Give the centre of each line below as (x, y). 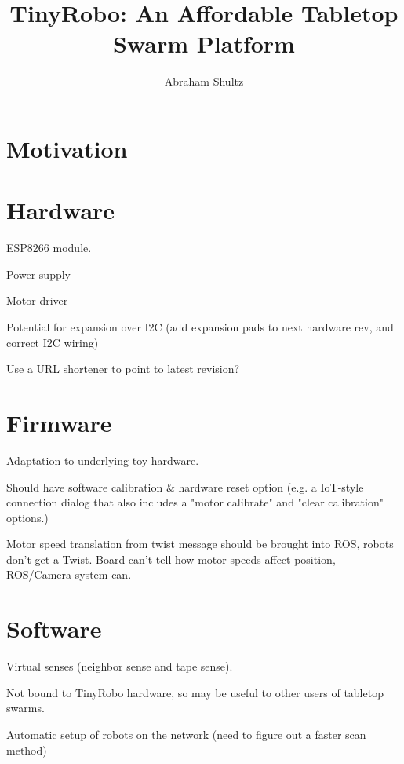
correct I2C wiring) (53, 342)
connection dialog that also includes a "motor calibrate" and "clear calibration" (195, 502)
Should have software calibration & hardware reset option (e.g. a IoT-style (185, 486)
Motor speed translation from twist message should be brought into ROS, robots (200, 544)
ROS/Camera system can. (69, 574)
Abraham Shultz (204, 81)
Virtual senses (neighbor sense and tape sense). (120, 666)
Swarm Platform (204, 44)
